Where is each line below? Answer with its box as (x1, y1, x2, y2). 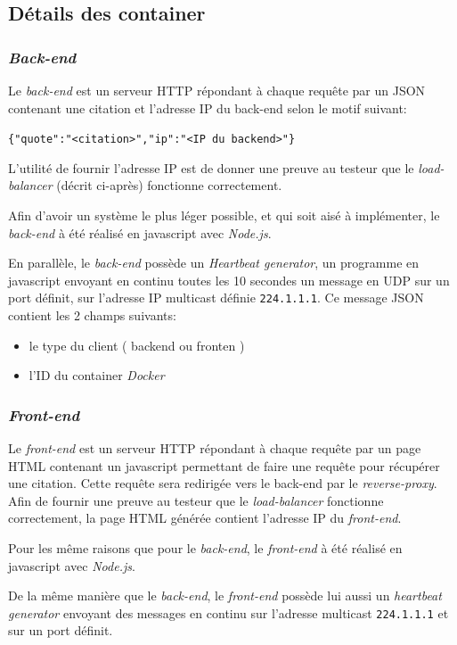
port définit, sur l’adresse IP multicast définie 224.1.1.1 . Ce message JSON (8, 288, 424, 307)
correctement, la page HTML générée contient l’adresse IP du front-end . (8, 509, 402, 527)
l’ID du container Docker (29, 366, 165, 385)
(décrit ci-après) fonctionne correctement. (56, 176, 282, 194)
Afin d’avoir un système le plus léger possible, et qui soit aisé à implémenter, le (8, 206, 440, 225)
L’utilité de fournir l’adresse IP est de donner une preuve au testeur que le (8, 158, 414, 177)
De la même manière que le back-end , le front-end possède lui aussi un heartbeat (8, 586, 442, 605)
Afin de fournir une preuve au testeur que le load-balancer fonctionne (8, 491, 384, 509)
